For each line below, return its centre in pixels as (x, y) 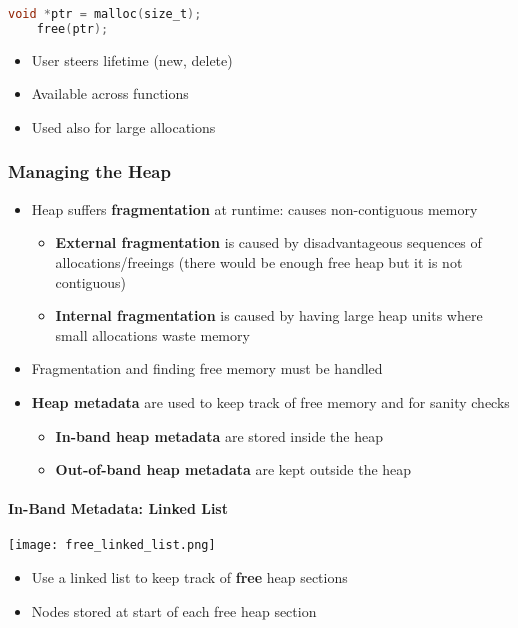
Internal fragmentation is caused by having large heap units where (269, 315)
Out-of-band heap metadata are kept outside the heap (233, 469)
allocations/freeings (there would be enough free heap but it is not (259, 261)
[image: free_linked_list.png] (112, 545)
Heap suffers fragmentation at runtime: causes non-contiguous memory (254, 208)
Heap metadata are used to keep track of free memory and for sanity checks (270, 401)
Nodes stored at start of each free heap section (174, 610)
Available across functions (110, 93)
